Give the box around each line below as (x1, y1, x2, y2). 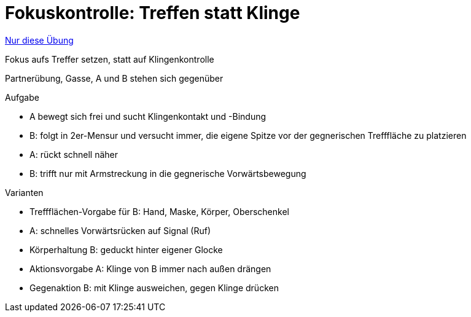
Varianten (5, 187, 44, 198)
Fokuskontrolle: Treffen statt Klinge (5, 2, 300, 23)
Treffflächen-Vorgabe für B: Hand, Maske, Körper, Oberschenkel (29, 206, 289, 217)
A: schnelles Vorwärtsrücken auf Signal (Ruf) (29, 225, 211, 236)
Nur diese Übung (5, 34, 74, 45)
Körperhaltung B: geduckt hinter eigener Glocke (29, 244, 223, 255)
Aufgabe (5, 92, 39, 103)
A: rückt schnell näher (29, 149, 119, 160)
